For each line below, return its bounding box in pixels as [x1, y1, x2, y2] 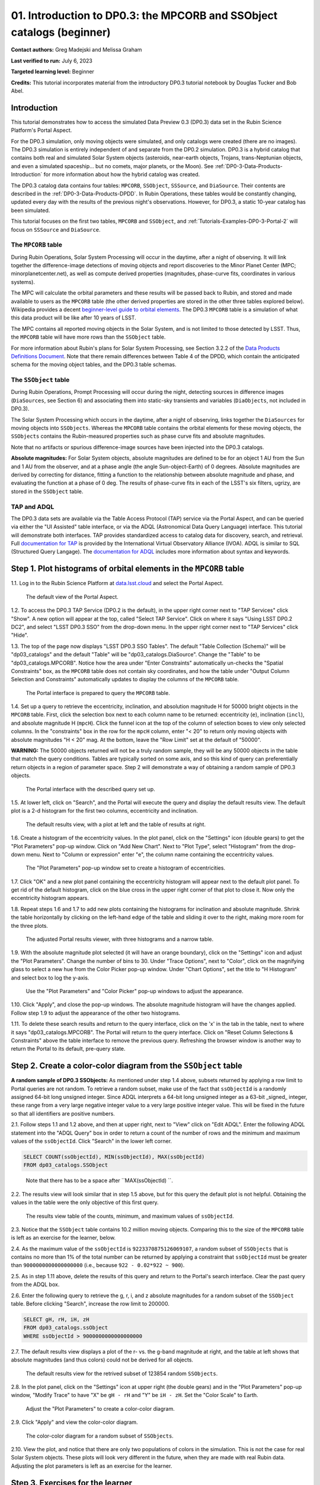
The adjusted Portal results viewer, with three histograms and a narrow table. [25, 936, 214, 943]
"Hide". [11, 631, 29, 639]
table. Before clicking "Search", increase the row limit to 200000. [11, 1300, 170, 1307]
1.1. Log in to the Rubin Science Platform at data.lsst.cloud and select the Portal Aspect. [11, 580, 223, 587]
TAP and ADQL [11, 503, 55, 511]
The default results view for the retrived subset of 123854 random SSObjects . [25, 1370, 218, 1377]
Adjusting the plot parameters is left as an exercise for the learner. [11, 1462, 172, 1470]
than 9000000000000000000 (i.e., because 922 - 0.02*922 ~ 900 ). [11, 1262, 185, 1269]
